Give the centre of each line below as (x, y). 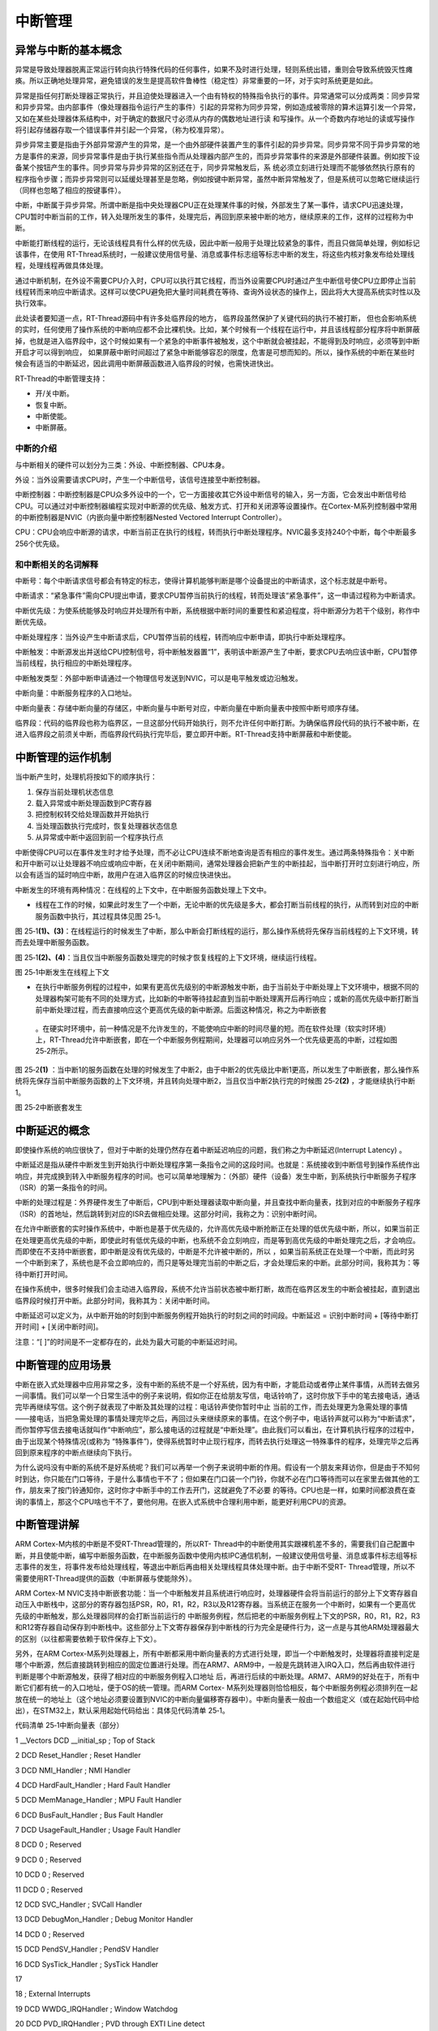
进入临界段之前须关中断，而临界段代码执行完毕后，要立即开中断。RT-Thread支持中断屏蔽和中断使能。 (185, 734)
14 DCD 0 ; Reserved (50, 1934)
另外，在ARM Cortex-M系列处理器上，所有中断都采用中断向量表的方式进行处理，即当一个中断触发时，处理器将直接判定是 (218, 1653)
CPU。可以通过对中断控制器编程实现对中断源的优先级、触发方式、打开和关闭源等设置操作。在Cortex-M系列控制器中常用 (216, 506)
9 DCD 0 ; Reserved (48, 1860)
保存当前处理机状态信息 (74, 791)
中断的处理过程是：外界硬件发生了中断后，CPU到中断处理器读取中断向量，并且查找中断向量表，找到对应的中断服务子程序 (218, 1202)
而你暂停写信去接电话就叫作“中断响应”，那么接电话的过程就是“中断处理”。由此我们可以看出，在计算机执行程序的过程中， (217, 1430)
